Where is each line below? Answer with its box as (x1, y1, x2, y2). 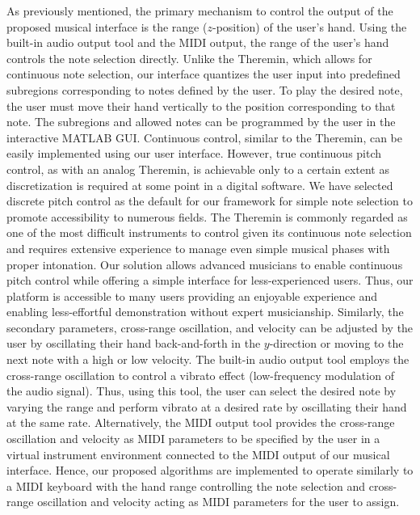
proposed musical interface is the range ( (6, 18, 208, 35)
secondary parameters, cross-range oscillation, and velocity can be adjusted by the (6, 319, 414, 336)
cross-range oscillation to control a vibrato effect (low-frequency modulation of (6, 366, 394, 383)
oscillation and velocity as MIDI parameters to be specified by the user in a (6, 430, 380, 447)
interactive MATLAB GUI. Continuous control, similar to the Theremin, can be (6, 129, 403, 146)
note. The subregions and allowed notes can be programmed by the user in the (6, 113, 396, 130)
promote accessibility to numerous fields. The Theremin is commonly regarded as (6, 208, 408, 225)
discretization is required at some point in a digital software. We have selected (6, 176, 393, 193)
